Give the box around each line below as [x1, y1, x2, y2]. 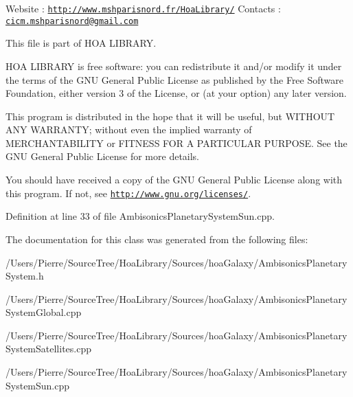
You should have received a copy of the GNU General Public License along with [5, 172, 343, 187]
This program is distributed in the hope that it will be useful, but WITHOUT [5, 109, 335, 123]
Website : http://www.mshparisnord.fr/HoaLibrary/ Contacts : [5, 1, 281, 15]
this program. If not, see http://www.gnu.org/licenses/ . [5, 185, 251, 200]
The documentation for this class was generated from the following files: [5, 231, 308, 246]
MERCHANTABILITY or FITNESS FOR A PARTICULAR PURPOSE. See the [5, 135, 348, 150]
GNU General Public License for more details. [5, 149, 200, 163]
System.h [5, 269, 44, 283]
